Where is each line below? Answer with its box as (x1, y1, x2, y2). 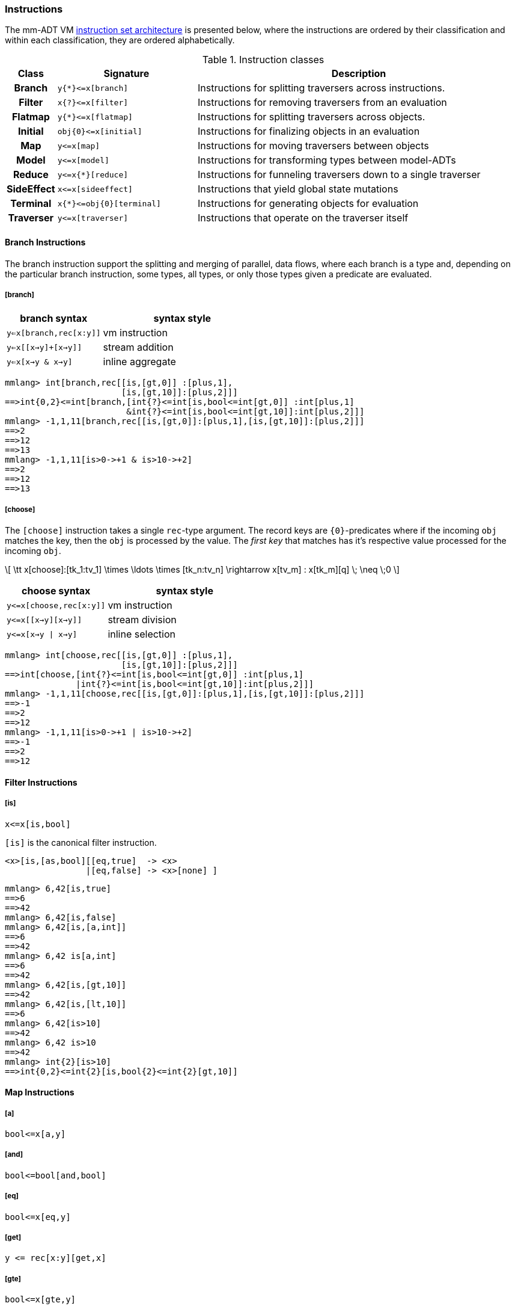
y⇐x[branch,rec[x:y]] (7, 328, 101, 337)
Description (331, 67, 386, 80)
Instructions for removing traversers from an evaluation (198, 96, 447, 109)
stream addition (103, 341, 174, 354)
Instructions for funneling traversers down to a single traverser (198, 168, 481, 181)
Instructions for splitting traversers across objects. (198, 111, 425, 123)
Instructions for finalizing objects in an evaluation (198, 125, 420, 138)
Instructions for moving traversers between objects (198, 140, 429, 152)
